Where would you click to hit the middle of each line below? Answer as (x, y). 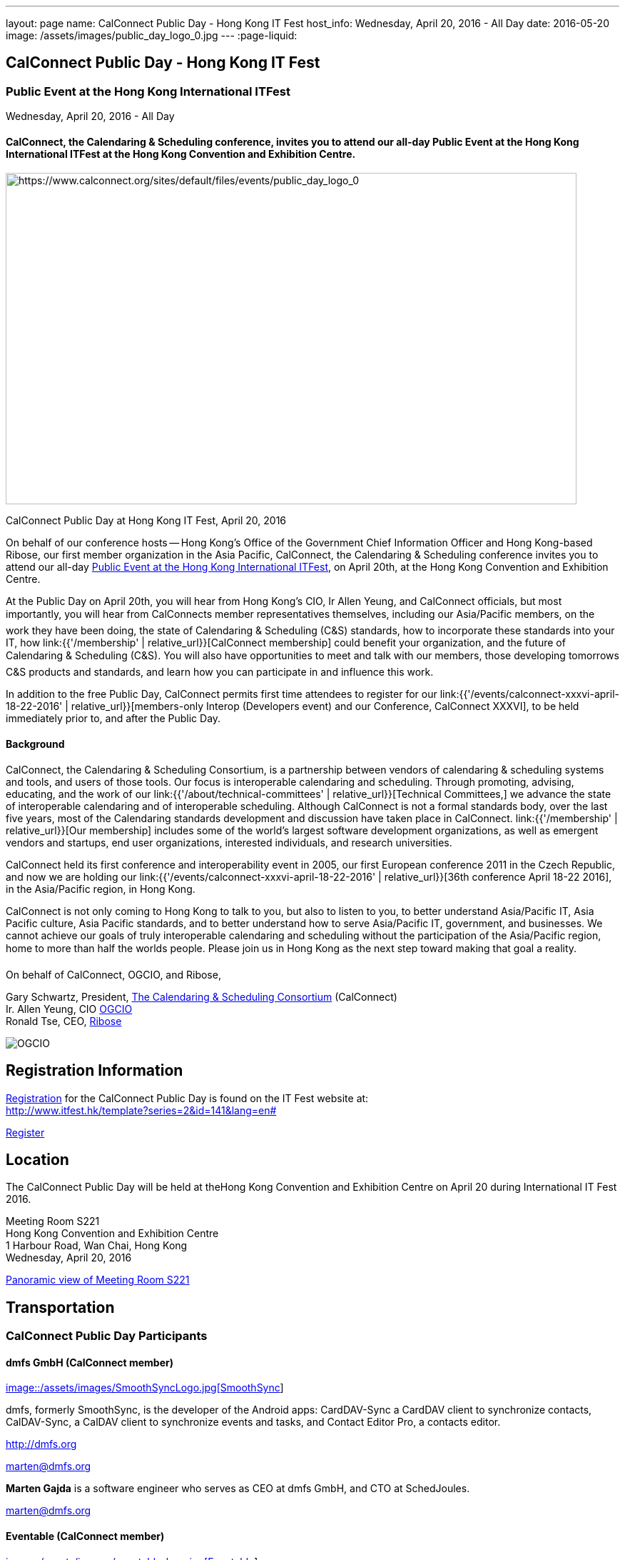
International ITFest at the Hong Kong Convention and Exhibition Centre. (181, 154)
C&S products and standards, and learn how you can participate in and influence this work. (220, 672)
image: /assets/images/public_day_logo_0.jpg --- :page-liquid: (152, 35)
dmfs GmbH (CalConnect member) (90, 1362)
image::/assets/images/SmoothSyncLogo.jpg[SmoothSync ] (145, 1388)
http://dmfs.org (41, 1444)
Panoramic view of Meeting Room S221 (98, 1280)
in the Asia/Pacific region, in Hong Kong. (101, 889)
